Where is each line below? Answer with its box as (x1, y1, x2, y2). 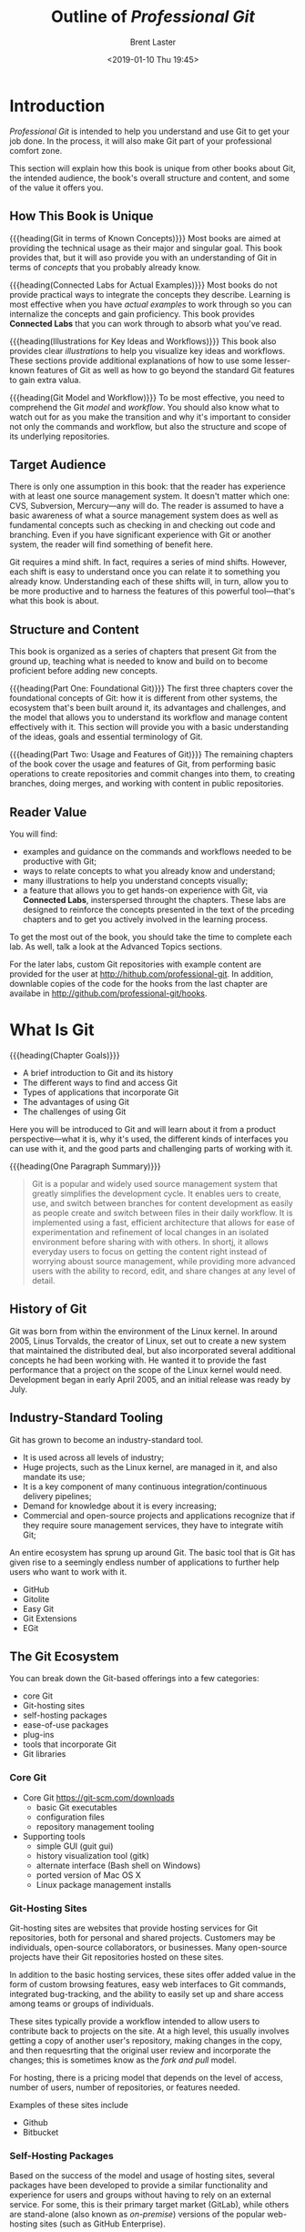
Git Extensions (22, 1613, 77, 1624)
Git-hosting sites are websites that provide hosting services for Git (9, 1923, 259, 1933)
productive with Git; (22, 856, 97, 867)
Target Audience (9, 457, 107, 472)
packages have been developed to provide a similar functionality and (9, 2180, 269, 2191)
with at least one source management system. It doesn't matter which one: (9, 491, 290, 502)
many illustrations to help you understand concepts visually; (22, 875, 249, 886)
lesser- (263, 355, 291, 366)
